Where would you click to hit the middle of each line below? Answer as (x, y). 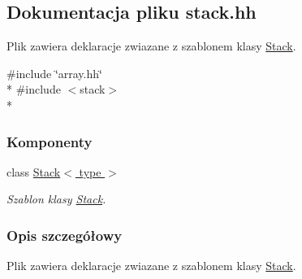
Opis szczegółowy (65, 235)
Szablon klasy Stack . (56, 199)
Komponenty (50, 141)
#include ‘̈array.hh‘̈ (54, 73)
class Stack (34, 171)
